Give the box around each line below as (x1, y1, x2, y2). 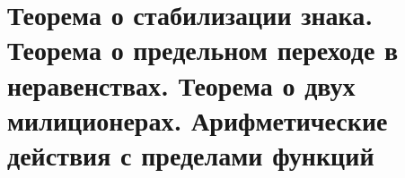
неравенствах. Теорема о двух (7, 66, 356, 103)
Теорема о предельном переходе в (7, 31, 399, 68)
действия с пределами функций (7, 136, 374, 173)
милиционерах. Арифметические (7, 101, 388, 138)
